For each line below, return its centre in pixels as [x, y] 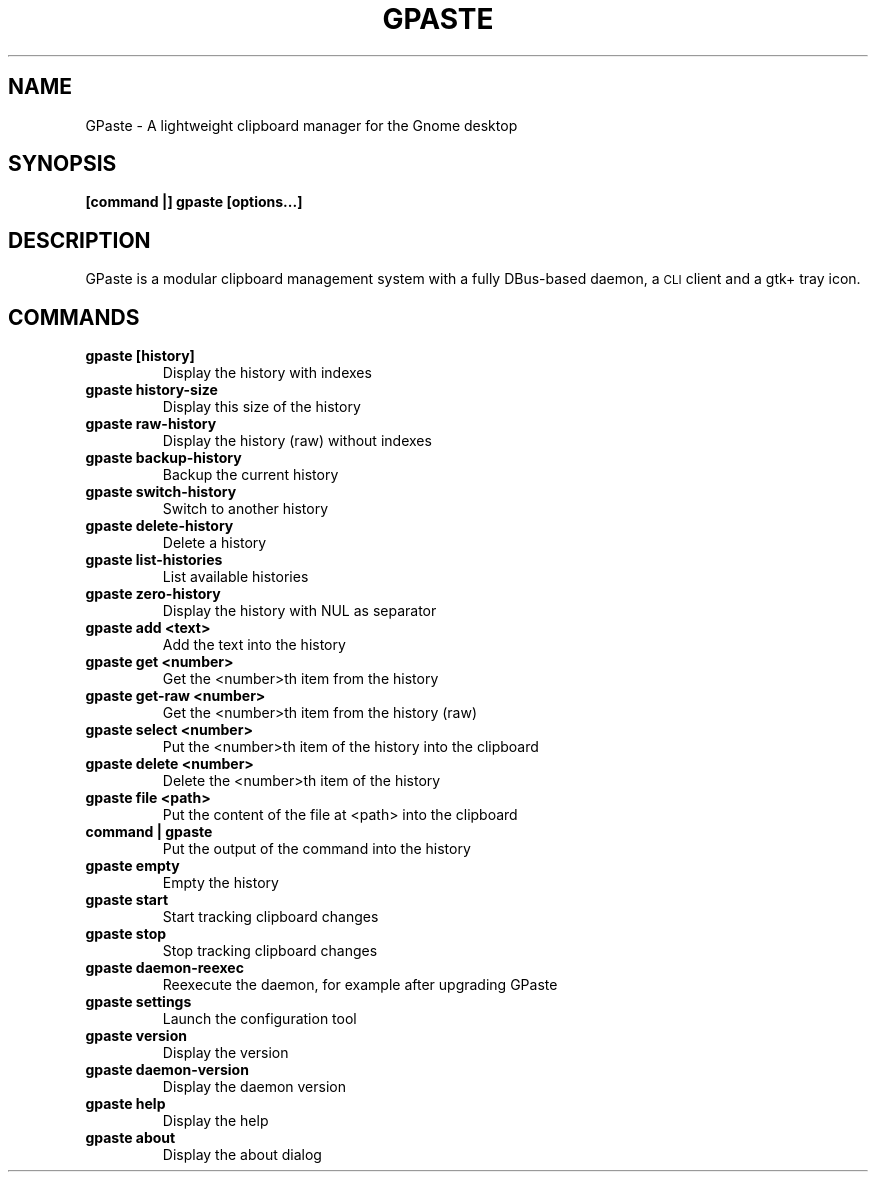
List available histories [235, 577]
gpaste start [127, 900]
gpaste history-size [151, 390]
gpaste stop [126, 934]
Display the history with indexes [267, 373]
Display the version [225, 1053]
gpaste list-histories [154, 560]
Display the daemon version [254, 1087]
